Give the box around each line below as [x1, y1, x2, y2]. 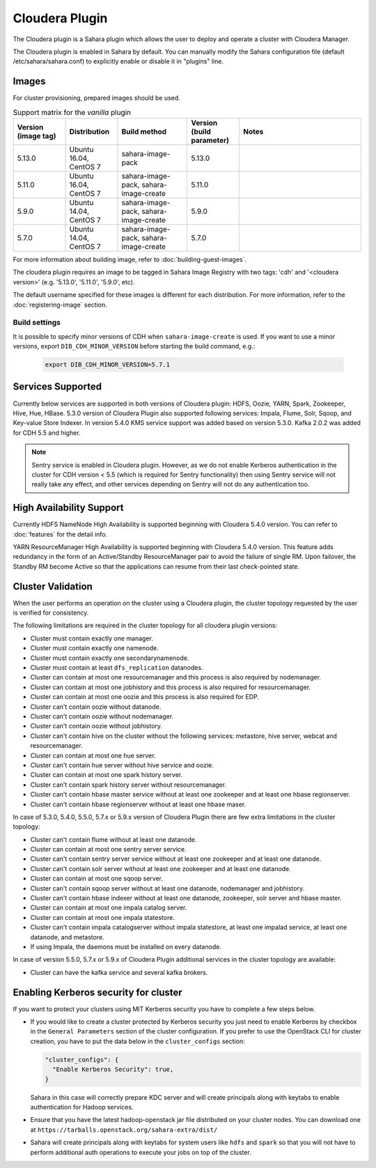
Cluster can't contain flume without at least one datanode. [30, 835, 197, 843]
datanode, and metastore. [30, 932, 104, 941]
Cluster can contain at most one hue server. [30, 751, 156, 760]
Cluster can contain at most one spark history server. [30, 771, 183, 779]
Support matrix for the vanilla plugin [13, 107, 132, 117]
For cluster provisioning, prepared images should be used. [13, 94, 180, 102]
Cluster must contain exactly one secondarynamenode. [30, 654, 189, 662]
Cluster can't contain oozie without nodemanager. [30, 712, 174, 721]
